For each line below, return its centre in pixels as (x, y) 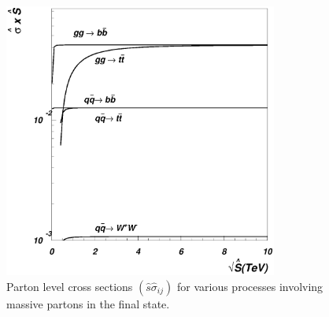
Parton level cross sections (70, 286)
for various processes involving (250, 286)
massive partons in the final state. (88, 303)
